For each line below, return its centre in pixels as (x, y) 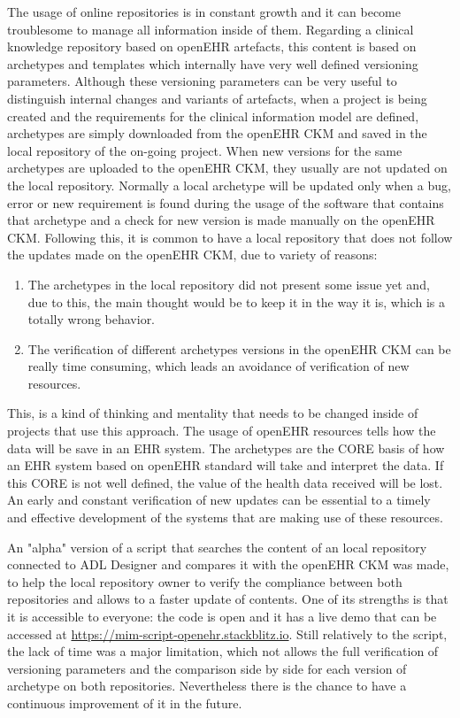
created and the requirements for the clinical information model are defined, (213, 116)
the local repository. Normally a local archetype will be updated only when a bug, (229, 185)
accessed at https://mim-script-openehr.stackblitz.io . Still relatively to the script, (227, 633)
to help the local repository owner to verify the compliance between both (205, 581)
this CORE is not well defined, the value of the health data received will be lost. (225, 482)
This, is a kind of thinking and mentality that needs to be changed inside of (213, 413)
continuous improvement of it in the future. (125, 703)
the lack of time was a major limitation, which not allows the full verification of (223, 651)
